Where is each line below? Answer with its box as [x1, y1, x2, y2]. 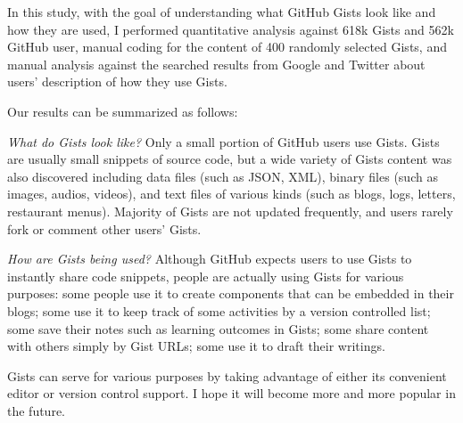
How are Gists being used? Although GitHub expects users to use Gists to [7, 249, 412, 268]
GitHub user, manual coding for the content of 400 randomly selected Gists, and [7, 37, 447, 56]
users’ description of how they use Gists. [7, 72, 227, 91]
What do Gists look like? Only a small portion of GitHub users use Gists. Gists [7, 132, 440, 150]
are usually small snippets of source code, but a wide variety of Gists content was [7, 150, 452, 168]
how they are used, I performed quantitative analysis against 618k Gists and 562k [7, 20, 454, 38]
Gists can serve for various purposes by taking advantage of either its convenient [7, 366, 447, 385]
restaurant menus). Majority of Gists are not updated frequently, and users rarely [7, 201, 453, 220]
